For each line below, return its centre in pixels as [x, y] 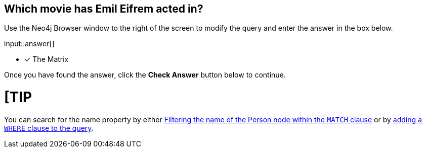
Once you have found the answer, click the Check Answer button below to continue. [145, 75]
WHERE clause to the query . [49, 128]
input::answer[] [29, 44]
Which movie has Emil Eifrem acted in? [104, 9]
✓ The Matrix [47, 59]
